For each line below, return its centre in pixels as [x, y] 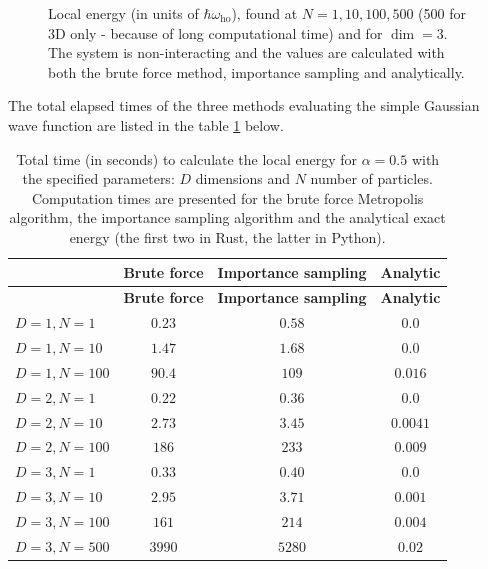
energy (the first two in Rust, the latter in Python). [227, 236]
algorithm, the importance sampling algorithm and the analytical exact [227, 217]
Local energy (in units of [123, 13]
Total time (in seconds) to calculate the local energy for [187, 158]
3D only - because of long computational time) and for [215, 32]
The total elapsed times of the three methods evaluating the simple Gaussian [244, 105]
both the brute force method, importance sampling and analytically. [256, 71]
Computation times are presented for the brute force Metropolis [228, 197]
